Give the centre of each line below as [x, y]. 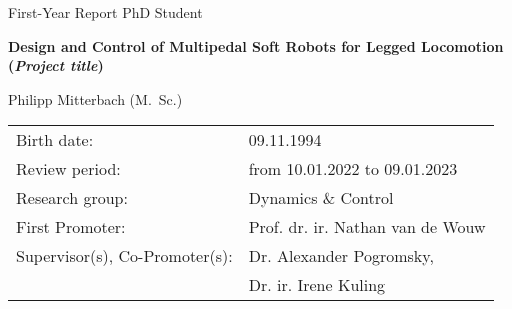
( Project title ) [56, 65]
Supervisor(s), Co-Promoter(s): [124, 256]
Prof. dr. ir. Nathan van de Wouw [367, 227]
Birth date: [55, 140]
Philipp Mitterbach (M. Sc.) [95, 98]
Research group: [72, 198]
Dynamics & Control [321, 198]
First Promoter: [71, 227]
